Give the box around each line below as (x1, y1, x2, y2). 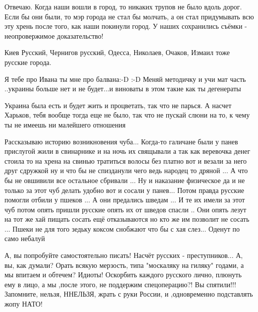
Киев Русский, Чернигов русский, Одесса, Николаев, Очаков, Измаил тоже (4, 47, 230, 58)
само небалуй (4, 233, 45, 244)
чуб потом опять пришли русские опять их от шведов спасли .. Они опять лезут (4, 204, 247, 214)
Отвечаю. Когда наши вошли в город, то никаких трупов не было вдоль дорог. (4, 1, 242, 11)
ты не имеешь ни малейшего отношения (4, 119, 126, 129)
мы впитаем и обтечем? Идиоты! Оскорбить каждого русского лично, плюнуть (4, 269, 242, 280)
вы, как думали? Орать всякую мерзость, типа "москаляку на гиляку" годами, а (4, 259, 244, 270)
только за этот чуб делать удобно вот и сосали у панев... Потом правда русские (4, 185, 244, 195)
